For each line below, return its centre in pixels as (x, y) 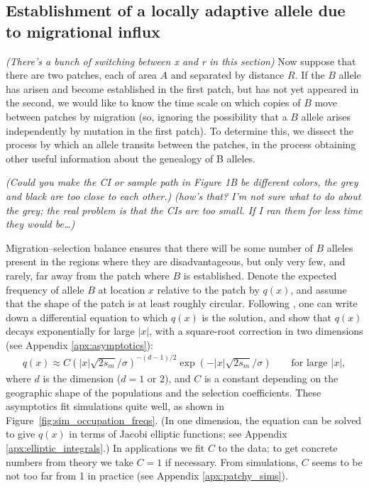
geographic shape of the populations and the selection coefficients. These (164, 392)
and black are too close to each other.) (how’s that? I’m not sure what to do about (183, 195)
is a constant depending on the (271, 378)
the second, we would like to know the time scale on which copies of (153, 102)
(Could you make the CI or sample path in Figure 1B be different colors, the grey (182, 182)
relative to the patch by (208, 289)
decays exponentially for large (70, 331)
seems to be (337, 461)
